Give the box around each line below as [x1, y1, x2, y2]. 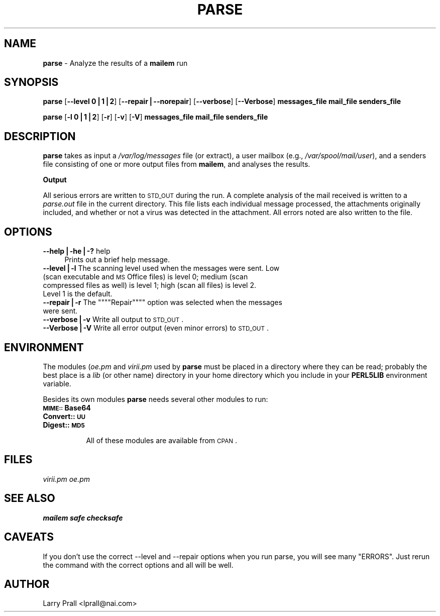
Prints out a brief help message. [64, 255, 170, 264]
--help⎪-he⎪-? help [43, 247, 111, 256]
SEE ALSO [4, 492, 55, 505]
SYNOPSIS [4, 76, 59, 89]
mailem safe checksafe [43, 513, 123, 522]
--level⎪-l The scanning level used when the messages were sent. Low [43, 264, 280, 273]
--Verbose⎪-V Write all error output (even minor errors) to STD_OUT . [43, 324, 269, 333]
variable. [43, 379, 71, 388]
